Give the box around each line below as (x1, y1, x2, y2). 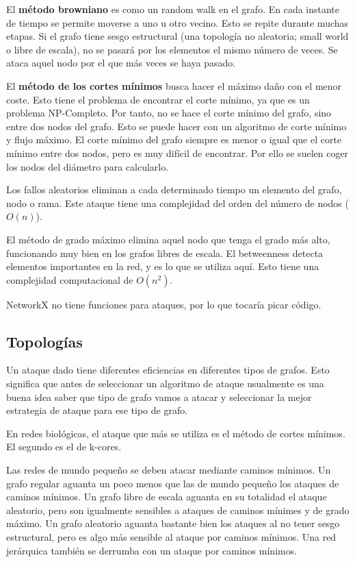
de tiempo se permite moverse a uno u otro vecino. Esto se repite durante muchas (6, 15, 349, 29)
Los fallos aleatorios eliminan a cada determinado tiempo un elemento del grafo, (6, 182, 342, 197)
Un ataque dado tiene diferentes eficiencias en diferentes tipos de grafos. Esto (6, 363, 330, 377)
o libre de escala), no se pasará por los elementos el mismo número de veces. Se (6, 42, 338, 56)
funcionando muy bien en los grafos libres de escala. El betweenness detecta (6, 245, 324, 260)
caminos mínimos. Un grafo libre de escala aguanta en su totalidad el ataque (6, 489, 327, 504)
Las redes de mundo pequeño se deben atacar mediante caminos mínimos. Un (6, 463, 331, 477)
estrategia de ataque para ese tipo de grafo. (6, 403, 188, 417)
